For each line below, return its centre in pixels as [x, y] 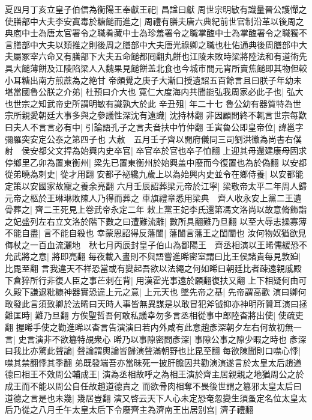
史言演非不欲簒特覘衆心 [64, 339]
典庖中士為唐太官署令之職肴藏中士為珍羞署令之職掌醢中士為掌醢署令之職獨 [152, 33]
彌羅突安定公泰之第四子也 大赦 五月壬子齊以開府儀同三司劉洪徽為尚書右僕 [153, 138]
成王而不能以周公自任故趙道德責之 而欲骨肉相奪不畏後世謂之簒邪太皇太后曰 [153, 386]
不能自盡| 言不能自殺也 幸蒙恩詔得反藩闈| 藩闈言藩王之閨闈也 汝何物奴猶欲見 [156, 233]
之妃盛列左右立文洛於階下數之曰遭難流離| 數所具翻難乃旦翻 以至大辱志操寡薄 [156, 221]
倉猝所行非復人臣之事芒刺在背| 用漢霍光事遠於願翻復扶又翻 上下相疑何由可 [160, 280]
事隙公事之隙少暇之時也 [240, 339]
